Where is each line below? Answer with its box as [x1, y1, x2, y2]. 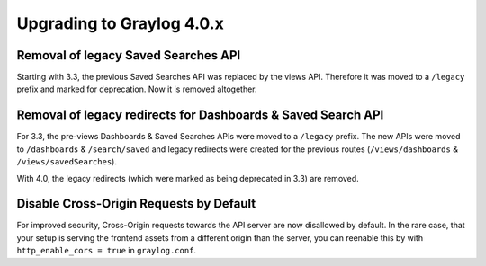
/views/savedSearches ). [16, 156, 117, 167]
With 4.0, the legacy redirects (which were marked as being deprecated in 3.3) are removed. [16, 173, 359, 183]
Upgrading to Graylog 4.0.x [16, 13, 224, 33]
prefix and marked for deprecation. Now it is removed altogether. [16, 84, 257, 94]
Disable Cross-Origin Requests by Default [16, 196, 256, 211]
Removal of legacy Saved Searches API [16, 48, 241, 63]
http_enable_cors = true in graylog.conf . [16, 245, 197, 256]
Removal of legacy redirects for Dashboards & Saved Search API [16, 108, 384, 123]
